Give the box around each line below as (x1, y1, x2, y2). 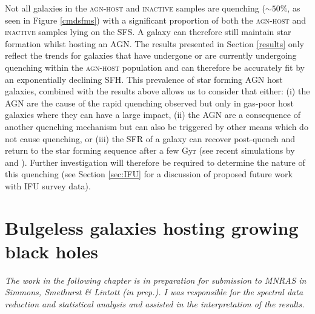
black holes (5, 238, 99, 263)
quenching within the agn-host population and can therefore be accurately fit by (5, 61, 305, 73)
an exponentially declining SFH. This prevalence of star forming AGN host (5, 73, 283, 85)
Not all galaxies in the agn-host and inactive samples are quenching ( (5, 2, 265, 14)
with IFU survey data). (5, 179, 91, 192)
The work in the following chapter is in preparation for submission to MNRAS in (5, 273, 307, 286)
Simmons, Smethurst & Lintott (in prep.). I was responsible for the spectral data (5, 286, 303, 298)
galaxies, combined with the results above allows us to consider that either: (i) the (5, 85, 310, 97)
